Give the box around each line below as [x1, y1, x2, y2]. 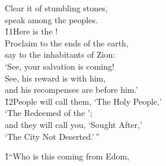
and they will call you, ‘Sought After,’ [5, 118, 142, 130]
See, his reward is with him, [5, 71, 106, 84]
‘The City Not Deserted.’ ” [5, 130, 100, 142]
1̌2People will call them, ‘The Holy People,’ [5, 95, 162, 107]
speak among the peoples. [5, 13, 98, 26]
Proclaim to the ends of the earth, [5, 36, 129, 49]
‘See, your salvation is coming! [5, 59, 114, 72]
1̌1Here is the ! [5, 25, 58, 37]
